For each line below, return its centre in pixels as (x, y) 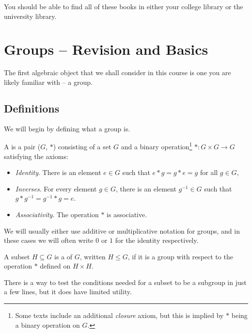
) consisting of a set (82, 146)
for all (209, 172)
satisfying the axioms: (36, 156)
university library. (30, 16)
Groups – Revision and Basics (106, 49)
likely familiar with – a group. (48, 82)
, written (93, 256)
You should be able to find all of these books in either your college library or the (124, 6)
